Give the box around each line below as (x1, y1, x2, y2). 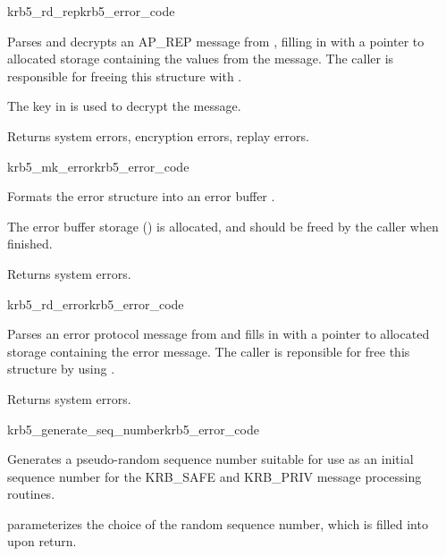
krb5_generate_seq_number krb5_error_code (7, 419, 259, 438)
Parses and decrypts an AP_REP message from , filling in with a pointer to (7, 31, 425, 50)
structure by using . (7, 359, 115, 378)
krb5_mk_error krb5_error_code (7, 156, 189, 175)
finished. (7, 234, 53, 253)
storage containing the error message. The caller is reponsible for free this (7, 341, 410, 360)
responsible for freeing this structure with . (7, 66, 242, 85)
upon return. (7, 532, 77, 551)
